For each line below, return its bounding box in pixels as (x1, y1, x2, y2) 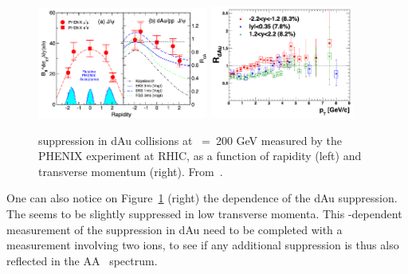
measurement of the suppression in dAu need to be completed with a (6, 221, 343, 237)
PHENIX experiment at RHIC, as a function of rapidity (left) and (38, 147, 362, 164)
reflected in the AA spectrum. (6, 252, 158, 268)
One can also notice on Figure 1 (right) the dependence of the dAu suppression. (6, 190, 398, 206)
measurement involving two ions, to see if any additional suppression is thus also (6, 237, 399, 253)
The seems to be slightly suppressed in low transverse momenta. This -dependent (6, 205, 402, 221)
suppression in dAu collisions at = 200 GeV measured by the (38, 131, 342, 148)
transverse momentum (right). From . (38, 162, 223, 179)
